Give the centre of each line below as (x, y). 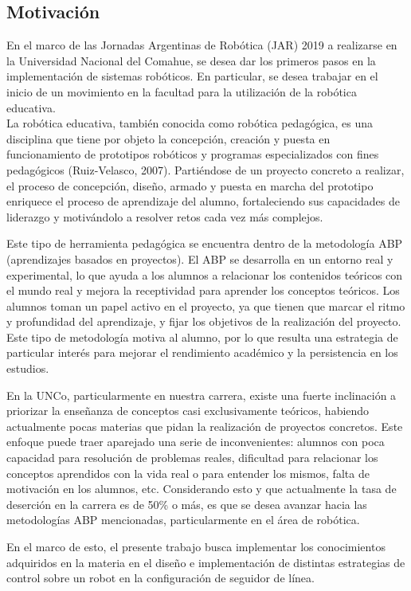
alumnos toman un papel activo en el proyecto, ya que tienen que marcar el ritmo (206, 305)
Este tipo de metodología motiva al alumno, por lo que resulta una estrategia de (202, 337)
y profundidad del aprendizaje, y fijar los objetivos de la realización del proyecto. (204, 321)
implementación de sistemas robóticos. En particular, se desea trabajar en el (192, 76)
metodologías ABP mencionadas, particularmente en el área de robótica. (183, 520)
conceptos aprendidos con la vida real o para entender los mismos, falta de (188, 473)
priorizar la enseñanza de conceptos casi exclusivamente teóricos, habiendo (188, 411)
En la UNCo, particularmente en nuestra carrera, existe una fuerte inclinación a (202, 395)
